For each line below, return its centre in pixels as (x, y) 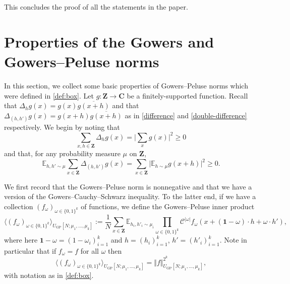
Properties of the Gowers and (109, 41)
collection (19, 206)
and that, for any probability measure (62, 153)
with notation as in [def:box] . (49, 275)
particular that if (30, 250)
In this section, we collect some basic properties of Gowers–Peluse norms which (126, 85)
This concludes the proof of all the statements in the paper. (96, 7)
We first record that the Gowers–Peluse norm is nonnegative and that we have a (128, 186)
